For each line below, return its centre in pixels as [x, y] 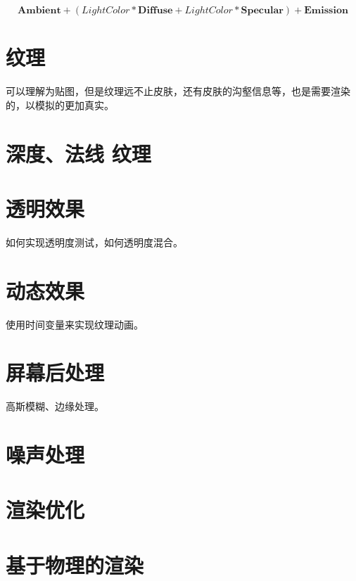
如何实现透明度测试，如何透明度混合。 [94, 242]
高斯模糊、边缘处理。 [55, 406]
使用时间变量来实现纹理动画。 [75, 324]
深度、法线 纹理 [78, 153]
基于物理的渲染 [75, 564]
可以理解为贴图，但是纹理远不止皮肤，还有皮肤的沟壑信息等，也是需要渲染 [178, 91]
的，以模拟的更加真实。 [60, 104]
